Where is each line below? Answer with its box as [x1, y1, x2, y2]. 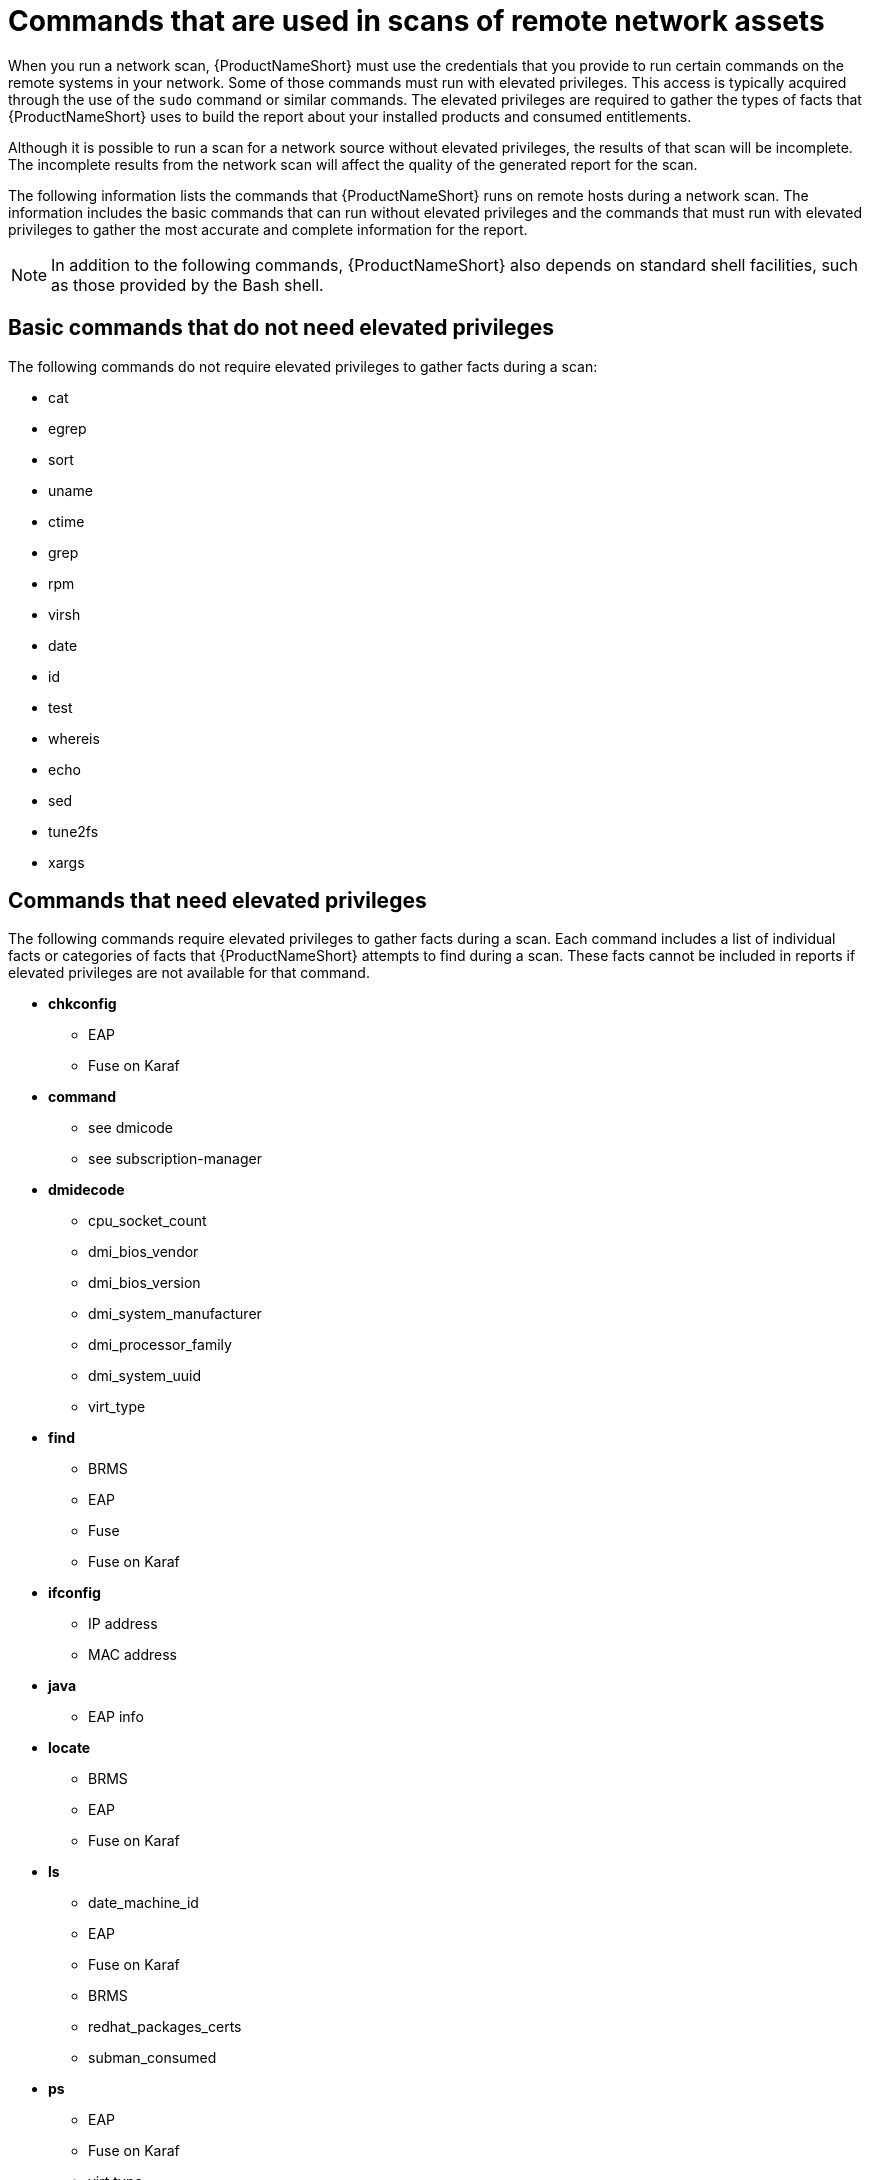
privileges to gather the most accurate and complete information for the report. [8, 220, 528, 238]
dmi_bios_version [88, 1274, 201, 1292]
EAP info [88, 1708, 144, 1726]
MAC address [88, 1646, 177, 1664]
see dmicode [88, 1119, 174, 1137]
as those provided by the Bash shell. [51, 274, 324, 295]
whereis [48, 729, 100, 747]
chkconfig [48, 995, 117, 1013]
